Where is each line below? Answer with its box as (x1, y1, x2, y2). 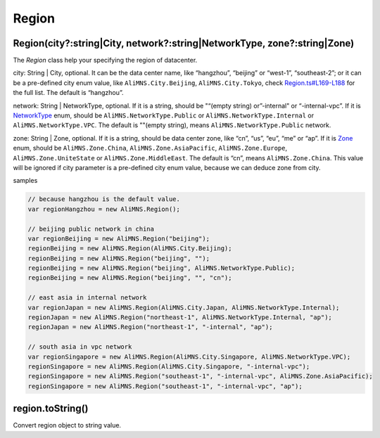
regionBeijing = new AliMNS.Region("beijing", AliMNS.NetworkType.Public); (27, 264, 296, 272)
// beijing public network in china (27, 225, 155, 233)
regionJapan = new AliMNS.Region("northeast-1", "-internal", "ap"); (27, 323, 273, 331)
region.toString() (13, 403, 89, 415)
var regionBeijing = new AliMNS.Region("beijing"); (27, 234, 210, 243)
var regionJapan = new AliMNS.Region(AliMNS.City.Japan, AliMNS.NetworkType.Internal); (27, 303, 340, 311)
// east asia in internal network (27, 294, 147, 302)
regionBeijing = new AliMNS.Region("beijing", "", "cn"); (27, 274, 232, 282)
